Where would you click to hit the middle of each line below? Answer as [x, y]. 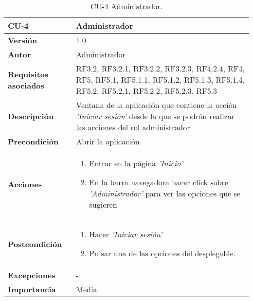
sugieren [103, 204]
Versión [23, 40]
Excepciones [32, 275]
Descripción [31, 116]
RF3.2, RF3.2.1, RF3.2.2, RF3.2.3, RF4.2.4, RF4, [161, 68]
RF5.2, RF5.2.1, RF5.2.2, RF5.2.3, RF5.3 [147, 91]
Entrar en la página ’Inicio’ [136, 163]
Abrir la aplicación [108, 141]
